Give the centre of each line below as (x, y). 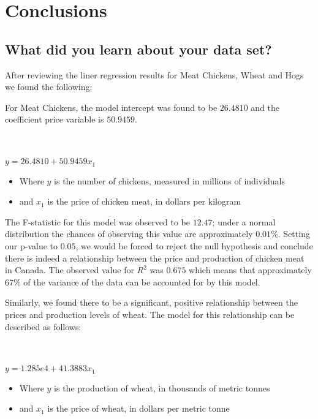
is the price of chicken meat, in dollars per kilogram (144, 201)
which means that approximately (250, 270)
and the (265, 107)
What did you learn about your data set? (138, 49)
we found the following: (49, 87)
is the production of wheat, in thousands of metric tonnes (162, 387)
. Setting (294, 234)
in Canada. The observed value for (70, 270)
